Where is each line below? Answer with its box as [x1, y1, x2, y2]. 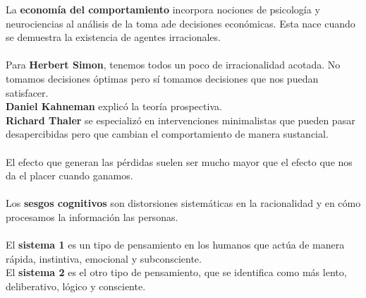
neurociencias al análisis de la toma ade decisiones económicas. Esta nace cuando [6, 16, 355, 30]
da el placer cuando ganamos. [6, 168, 133, 183]
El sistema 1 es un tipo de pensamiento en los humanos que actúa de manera [6, 237, 345, 252]
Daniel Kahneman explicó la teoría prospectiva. [6, 99, 222, 114]
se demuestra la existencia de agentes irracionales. [6, 30, 221, 44]
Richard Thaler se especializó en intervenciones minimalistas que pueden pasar [6, 112, 355, 127]
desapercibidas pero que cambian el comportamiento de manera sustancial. [6, 126, 329, 141]
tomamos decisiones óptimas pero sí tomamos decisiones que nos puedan [6, 71, 319, 85]
